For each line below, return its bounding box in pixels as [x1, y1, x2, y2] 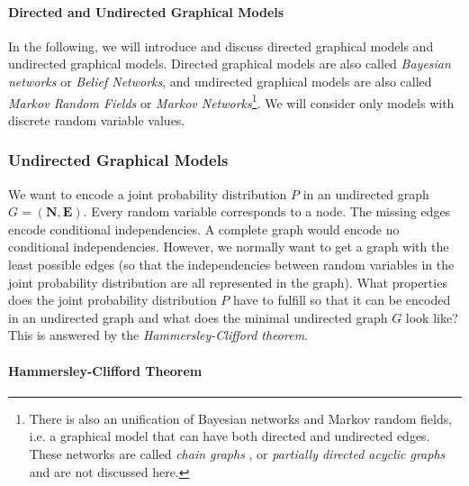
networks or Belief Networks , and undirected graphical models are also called [8, 71, 432, 90]
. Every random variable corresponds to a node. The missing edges [83, 202, 451, 221]
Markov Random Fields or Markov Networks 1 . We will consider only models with [8, 90, 455, 112]
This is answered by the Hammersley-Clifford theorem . [8, 326, 309, 344]
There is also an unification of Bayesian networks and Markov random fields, [29, 408, 453, 427]
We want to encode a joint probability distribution [8, 184, 287, 203]
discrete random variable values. [8, 110, 185, 129]
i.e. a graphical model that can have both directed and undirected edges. [29, 426, 430, 445]
